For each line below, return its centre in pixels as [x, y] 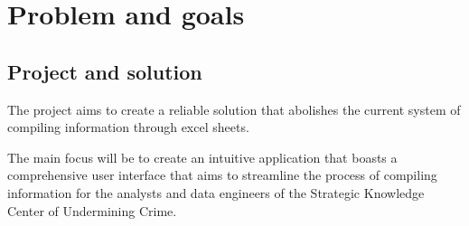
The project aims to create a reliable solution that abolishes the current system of [234, 109]
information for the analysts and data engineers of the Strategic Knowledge [216, 192]
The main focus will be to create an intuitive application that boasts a [202, 157]
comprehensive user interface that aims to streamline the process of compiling [222, 175]
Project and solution [105, 71]
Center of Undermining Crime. [92, 210]
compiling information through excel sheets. [128, 127]
